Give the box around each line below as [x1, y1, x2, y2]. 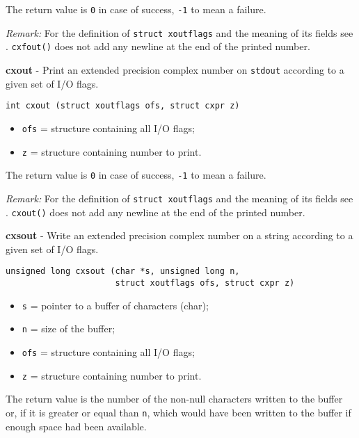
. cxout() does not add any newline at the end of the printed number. [6, 204, 305, 219]
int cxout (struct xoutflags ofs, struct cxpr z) [6, 101, 240, 111]
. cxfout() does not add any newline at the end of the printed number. [6, 39, 310, 54]
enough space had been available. [6, 419, 147, 433]
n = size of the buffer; [22, 321, 115, 336]
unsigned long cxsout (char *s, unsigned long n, [6, 266, 240, 277]
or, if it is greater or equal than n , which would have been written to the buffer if [6, 405, 351, 419]
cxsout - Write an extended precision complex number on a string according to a [6, 228, 353, 243]
